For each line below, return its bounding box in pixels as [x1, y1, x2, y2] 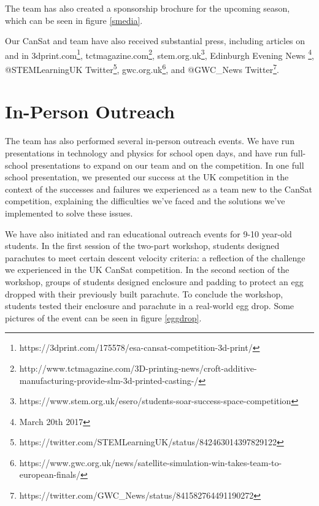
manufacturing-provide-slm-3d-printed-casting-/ [19, 374, 199, 386]
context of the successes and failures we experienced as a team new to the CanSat [5, 182, 312, 195]
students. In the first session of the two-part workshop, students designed [5, 239, 280, 252]
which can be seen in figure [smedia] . [5, 13, 143, 26]
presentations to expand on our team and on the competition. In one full [31, 158, 304, 171]
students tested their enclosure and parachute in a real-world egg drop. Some [5, 299, 294, 312]
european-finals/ [19, 468, 81, 481]
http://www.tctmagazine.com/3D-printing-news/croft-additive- [19, 361, 257, 374]
